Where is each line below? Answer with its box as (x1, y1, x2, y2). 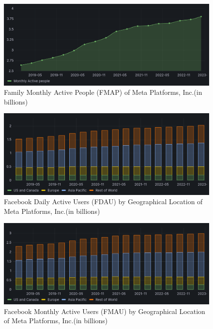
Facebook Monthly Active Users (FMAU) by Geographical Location (4, 306, 205, 316)
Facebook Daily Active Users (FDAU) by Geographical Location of (4, 196, 203, 207)
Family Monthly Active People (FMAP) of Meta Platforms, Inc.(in (4, 87, 202, 97)
